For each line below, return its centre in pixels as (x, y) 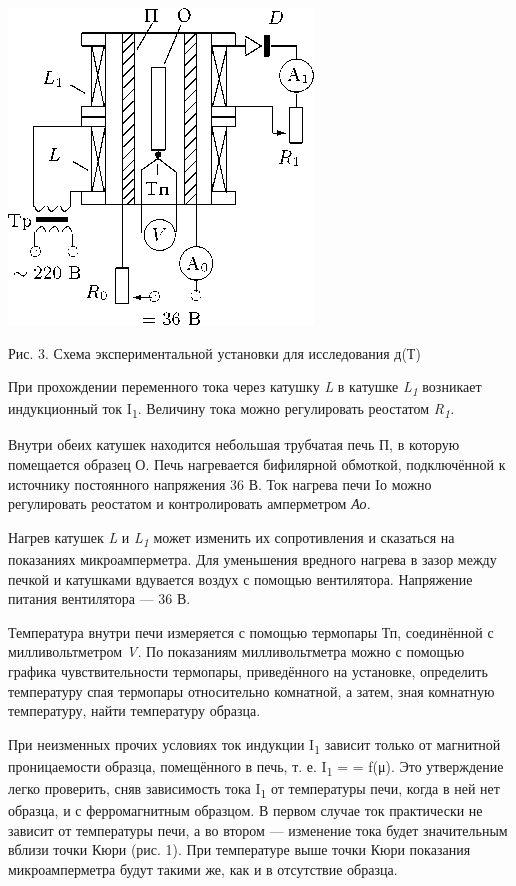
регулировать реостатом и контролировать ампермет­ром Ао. (189, 503)
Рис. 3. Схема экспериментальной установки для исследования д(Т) (214, 352)
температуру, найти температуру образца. (134, 710)
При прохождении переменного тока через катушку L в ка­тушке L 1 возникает (245, 387)
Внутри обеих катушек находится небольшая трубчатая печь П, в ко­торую (234, 444)
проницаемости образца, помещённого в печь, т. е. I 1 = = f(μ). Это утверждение (256, 767)
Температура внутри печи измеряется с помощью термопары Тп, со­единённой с (251, 631)
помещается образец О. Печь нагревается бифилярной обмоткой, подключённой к (257, 464)
